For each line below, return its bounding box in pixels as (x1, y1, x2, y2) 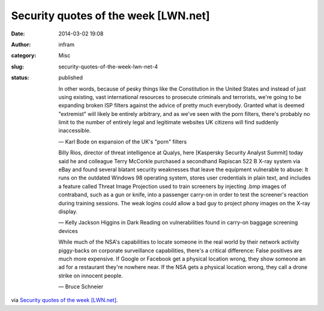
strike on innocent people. (58, 272, 123, 279)
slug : (11, 63, 24, 70)
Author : (11, 41, 31, 48)
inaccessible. (58, 127, 91, 134)
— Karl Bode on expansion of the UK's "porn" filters (58, 138, 187, 145)
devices (58, 227, 78, 234)
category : (11, 52, 37, 59)
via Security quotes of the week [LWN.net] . (11, 297, 118, 304)
